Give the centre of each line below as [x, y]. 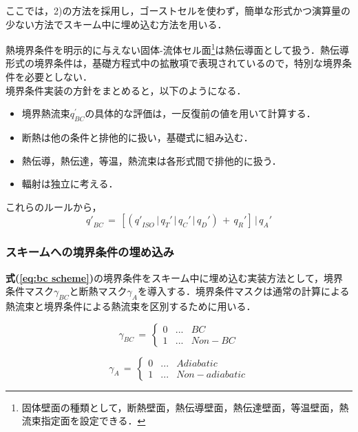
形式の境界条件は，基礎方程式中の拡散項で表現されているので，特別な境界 [174, 63]
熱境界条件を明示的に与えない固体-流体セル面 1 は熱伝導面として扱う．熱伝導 [177, 49]
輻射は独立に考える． [70, 184]
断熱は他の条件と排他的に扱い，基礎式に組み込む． [137, 137]
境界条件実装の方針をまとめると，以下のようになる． [126, 90]
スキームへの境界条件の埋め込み [90, 252]
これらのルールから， [54, 206]
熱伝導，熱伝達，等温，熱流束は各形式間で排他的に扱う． [151, 160]
